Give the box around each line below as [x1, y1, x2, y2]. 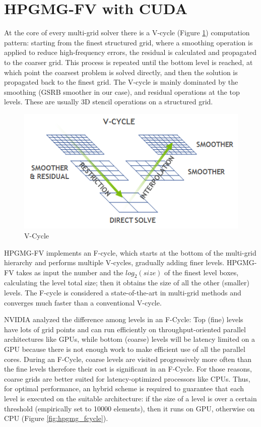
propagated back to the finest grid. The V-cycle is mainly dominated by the [4, 77, 238, 87]
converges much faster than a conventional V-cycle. [4, 297, 162, 308]
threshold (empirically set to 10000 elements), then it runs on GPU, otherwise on [4, 403, 255, 413]
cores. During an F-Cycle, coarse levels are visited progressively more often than [4, 353, 252, 364]
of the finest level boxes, [164, 267, 239, 277]
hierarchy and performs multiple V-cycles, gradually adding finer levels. [4, 257, 225, 268]
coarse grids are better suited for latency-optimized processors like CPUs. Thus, [4, 373, 250, 384]
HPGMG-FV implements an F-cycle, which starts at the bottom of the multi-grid [4, 247, 256, 258]
